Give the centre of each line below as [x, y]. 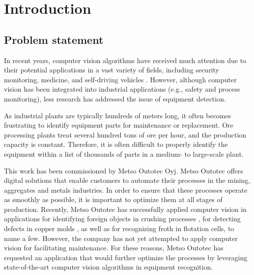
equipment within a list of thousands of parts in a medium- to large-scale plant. [124, 154]
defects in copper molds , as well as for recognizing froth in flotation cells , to [119, 228]
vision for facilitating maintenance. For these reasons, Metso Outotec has [114, 248]
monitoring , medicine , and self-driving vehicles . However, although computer [120, 79]
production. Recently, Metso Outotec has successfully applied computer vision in [125, 209]
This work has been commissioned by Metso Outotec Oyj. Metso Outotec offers [124, 170]
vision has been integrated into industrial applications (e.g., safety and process [122, 89]
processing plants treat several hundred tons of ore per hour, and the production [125, 134]
